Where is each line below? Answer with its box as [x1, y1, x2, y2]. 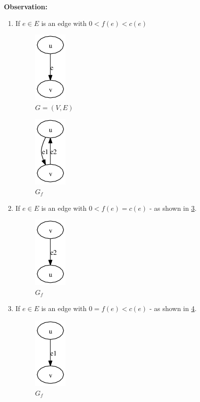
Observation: [4, 1, 48, 11]
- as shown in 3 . [149, 202, 197, 213]
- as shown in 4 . [149, 303, 197, 313]
